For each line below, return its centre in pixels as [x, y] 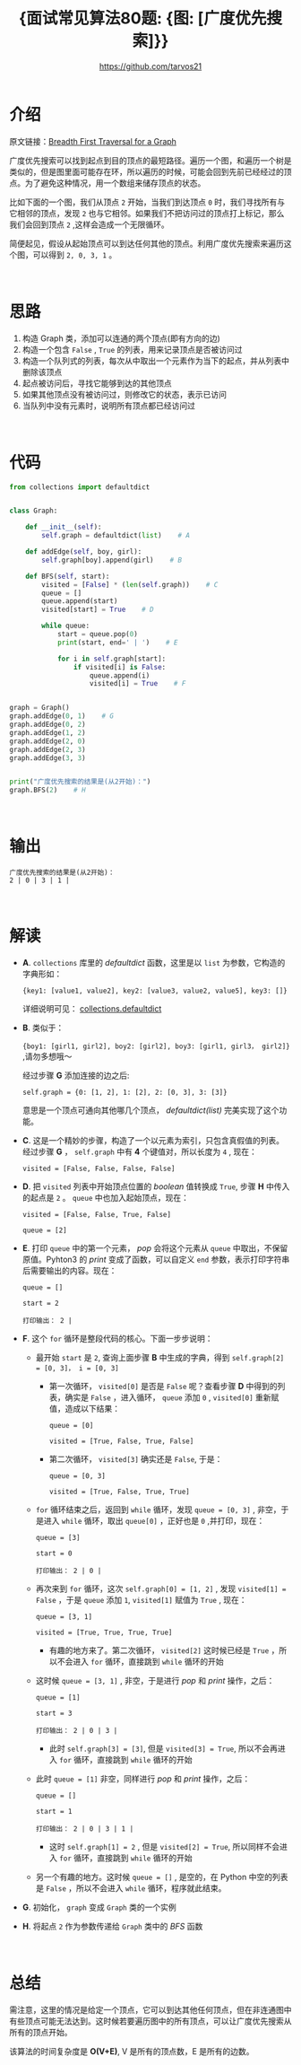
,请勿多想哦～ [47, 1056]
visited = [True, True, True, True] [104, 1633]
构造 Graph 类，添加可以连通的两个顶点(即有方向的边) [121, 338]
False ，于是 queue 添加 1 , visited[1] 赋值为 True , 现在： [142, 1600]
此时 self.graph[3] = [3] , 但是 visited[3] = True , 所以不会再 [163, 1749]
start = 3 [54, 1714]
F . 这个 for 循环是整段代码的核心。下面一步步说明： [117, 1339]
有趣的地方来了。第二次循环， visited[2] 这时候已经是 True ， [164, 1650]
